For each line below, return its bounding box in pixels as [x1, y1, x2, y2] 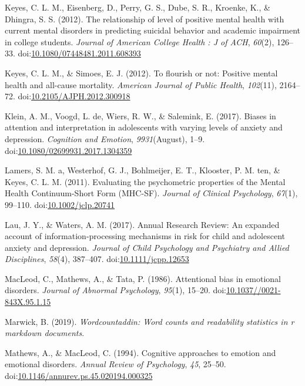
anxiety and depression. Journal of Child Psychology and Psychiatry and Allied [5, 241, 289, 253]
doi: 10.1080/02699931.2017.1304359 [5, 144, 132, 156]
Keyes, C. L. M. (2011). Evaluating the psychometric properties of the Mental [5, 175, 286, 187]
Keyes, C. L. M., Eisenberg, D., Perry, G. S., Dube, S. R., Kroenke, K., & [5, 1, 270, 13]
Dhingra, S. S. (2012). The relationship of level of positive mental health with [5, 12, 284, 25]
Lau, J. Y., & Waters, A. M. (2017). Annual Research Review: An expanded [5, 218, 280, 230]
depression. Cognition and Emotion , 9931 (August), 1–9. [5, 132, 205, 145]
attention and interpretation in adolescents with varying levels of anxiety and [5, 121, 283, 133]
